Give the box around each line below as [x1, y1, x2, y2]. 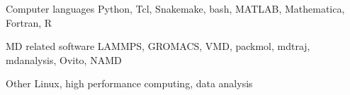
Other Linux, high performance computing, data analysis [6, 76, 253, 91]
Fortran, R [6, 15, 52, 30]
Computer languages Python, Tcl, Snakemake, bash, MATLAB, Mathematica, [6, 1, 345, 15]
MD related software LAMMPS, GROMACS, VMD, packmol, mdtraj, [6, 39, 310, 53]
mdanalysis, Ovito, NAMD [6, 52, 122, 67]
